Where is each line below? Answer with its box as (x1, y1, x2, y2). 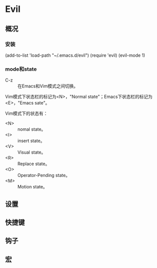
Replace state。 (17, 161, 50, 167)
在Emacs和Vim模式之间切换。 (17, 83, 78, 89)
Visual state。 (17, 149, 46, 155)
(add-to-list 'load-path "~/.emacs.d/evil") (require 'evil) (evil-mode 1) (5, 52, 145, 58)
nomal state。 (17, 126, 46, 132)
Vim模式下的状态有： (5, 110, 48, 116)
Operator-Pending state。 (17, 173, 70, 179)
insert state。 (17, 138, 45, 144)
